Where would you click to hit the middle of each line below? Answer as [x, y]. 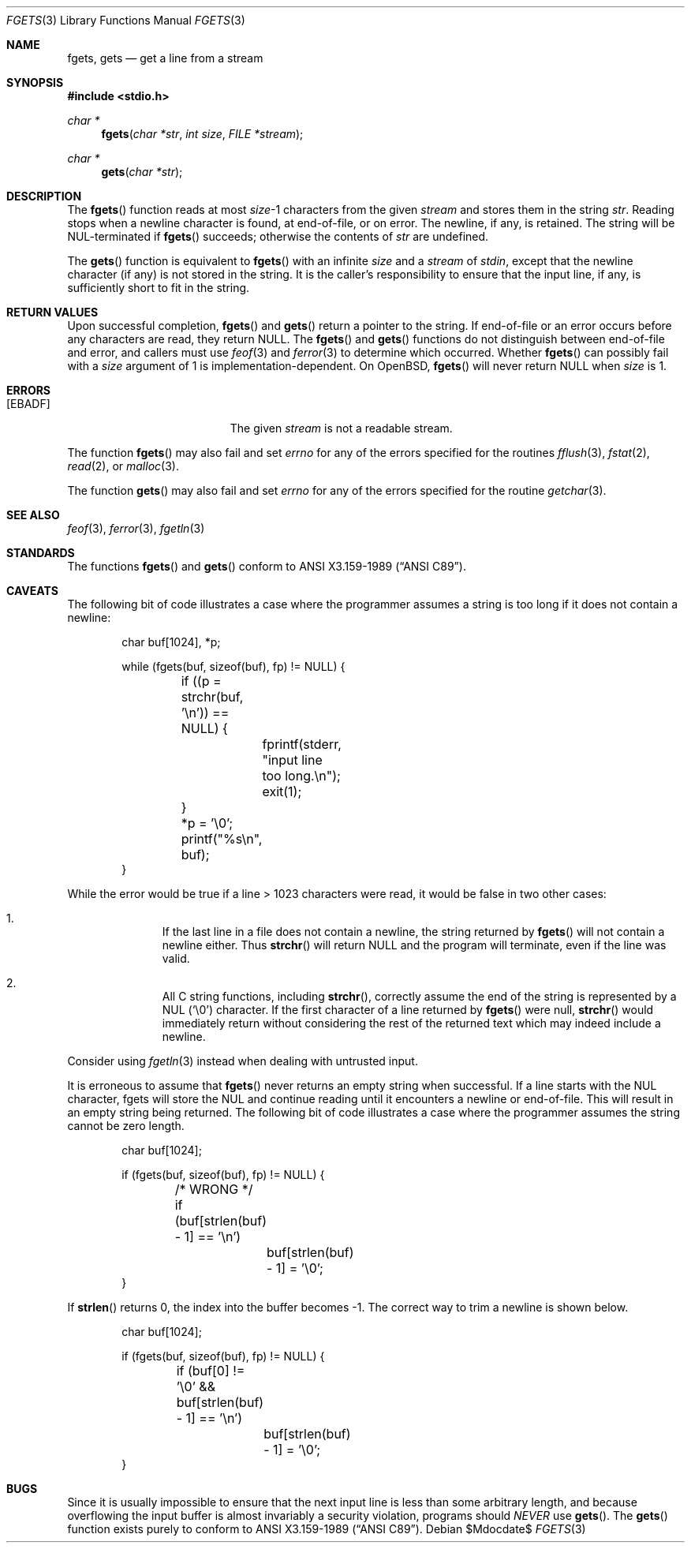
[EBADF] [28, 404]
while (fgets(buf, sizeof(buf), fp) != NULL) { [233, 666]
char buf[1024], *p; [171, 642]
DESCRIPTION [44, 196]
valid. [176, 958]
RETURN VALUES [52, 312]
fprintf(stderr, [302, 744]
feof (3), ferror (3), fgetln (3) [136, 528]
